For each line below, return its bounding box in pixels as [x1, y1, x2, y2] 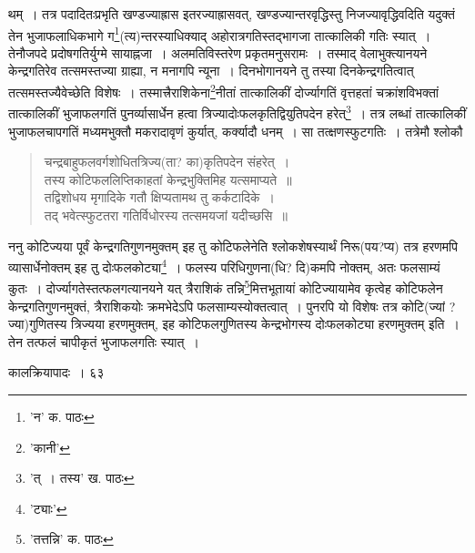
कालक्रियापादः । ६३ [8, 363, 105, 382]
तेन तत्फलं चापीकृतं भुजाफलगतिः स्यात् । [8, 332, 199, 351]
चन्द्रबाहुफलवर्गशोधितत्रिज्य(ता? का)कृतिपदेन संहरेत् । [44, 152, 290, 171]
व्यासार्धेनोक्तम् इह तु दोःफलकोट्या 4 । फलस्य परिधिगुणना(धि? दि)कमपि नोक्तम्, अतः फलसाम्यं [8, 255, 440, 276]
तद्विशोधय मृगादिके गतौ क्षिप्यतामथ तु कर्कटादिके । [44, 188, 276, 207]
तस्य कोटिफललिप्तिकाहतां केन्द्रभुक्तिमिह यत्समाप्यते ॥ [44, 169, 292, 189]
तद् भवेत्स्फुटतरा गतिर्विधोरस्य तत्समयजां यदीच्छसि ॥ [44, 205, 288, 224]
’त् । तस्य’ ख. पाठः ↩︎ [29, 468, 135, 487]
